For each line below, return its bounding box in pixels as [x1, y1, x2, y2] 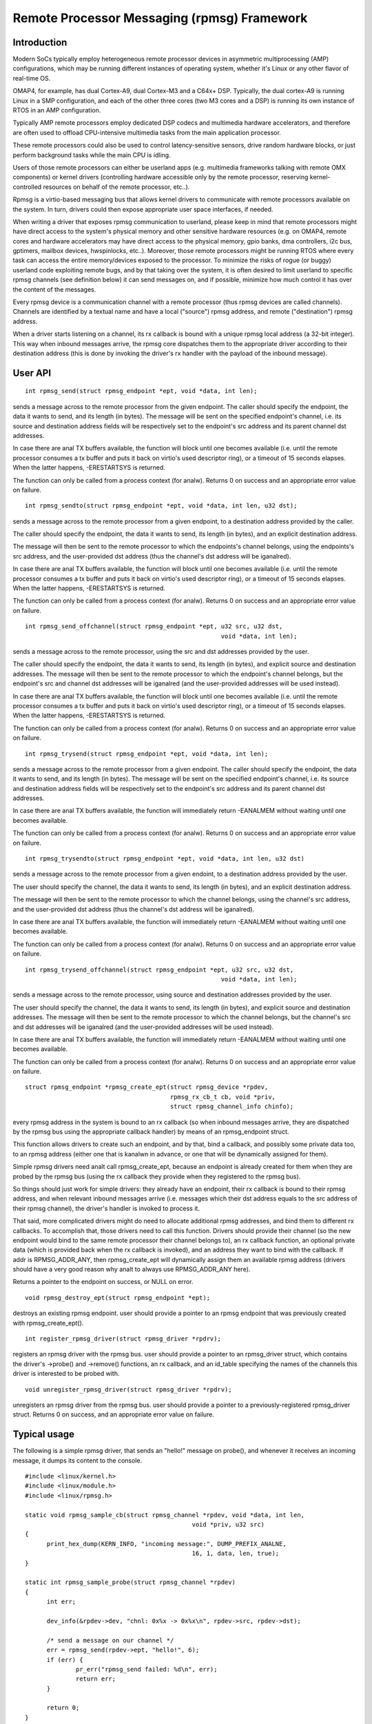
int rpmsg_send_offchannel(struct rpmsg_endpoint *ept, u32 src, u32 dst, [25, 623, 283, 630]
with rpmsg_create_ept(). [12, 1319, 84, 1327]
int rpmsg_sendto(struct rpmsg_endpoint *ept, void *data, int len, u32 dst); [25, 502, 298, 510]
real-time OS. [12, 74, 51, 82]
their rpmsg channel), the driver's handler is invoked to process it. [12, 1204, 200, 1212]
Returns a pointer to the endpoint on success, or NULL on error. [12, 1278, 194, 1286]
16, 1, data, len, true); [192, 1550, 280, 1558]
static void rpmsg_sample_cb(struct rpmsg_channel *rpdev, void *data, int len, [25, 1511, 305, 1518]
